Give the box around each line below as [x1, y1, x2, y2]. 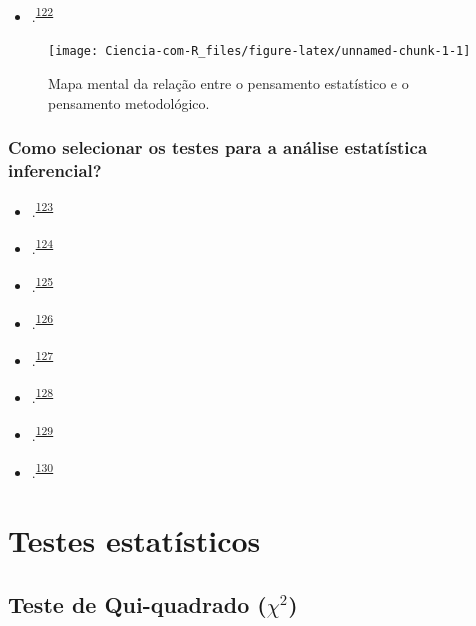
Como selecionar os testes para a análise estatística [8, 135, 428, 160]
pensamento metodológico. [48, 92, 210, 113]
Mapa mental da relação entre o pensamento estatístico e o [48, 72, 409, 93]
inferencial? [8, 157, 102, 182]
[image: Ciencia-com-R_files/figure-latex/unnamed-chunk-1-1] [48, 44, 471, 59]
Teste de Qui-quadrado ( [8, 589, 267, 619]
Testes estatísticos [8, 520, 261, 561]
